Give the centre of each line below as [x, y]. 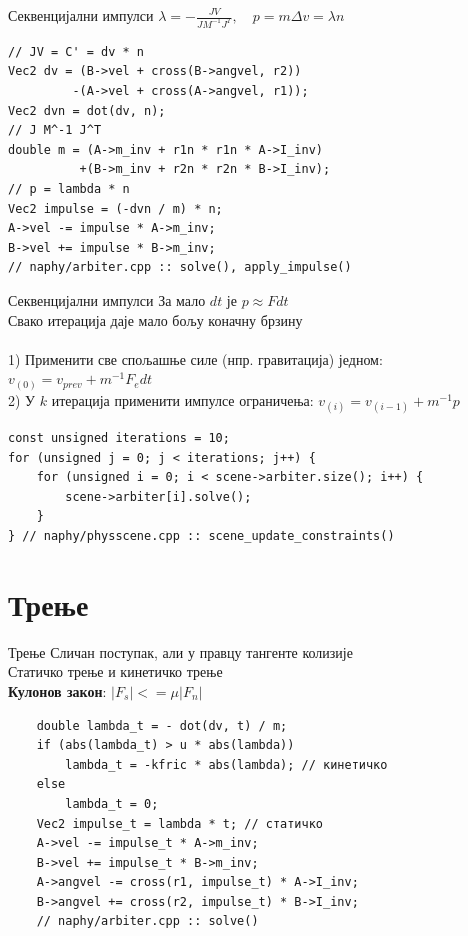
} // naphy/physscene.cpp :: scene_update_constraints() [201, 536]
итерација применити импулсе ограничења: [182, 399]
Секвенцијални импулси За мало [107, 300]
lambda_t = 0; [112, 803]
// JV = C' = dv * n [76, 51]
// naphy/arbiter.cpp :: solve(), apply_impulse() [180, 267]
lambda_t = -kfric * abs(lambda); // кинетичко [226, 764]
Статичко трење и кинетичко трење [115, 671]
